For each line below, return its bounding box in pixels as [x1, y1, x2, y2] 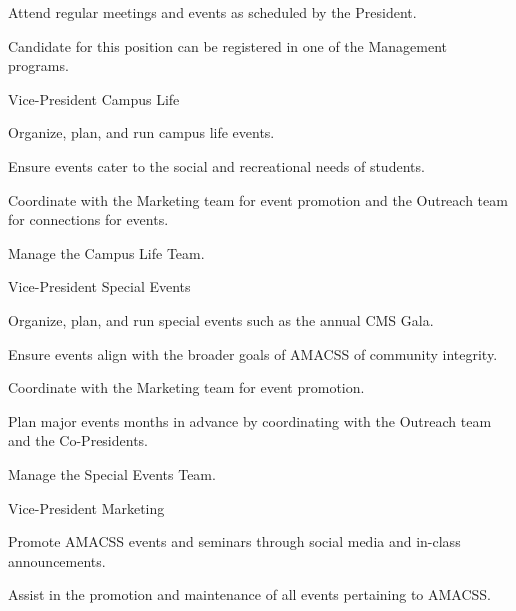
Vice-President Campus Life [8, 88, 180, 109]
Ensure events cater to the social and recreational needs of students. [8, 155, 425, 176]
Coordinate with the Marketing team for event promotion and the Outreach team [8, 189, 508, 210]
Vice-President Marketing [8, 497, 165, 518]
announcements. [8, 550, 106, 571]
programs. [8, 55, 69, 76]
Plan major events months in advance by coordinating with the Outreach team [8, 410, 492, 431]
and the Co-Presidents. [8, 430, 148, 451]
